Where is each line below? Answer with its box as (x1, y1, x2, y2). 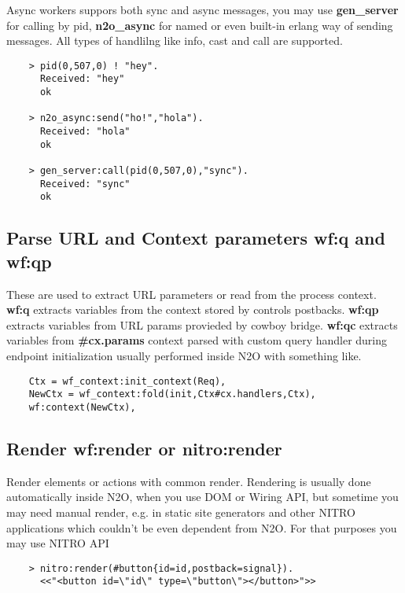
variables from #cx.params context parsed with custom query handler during (6, 332, 388, 348)
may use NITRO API (6, 535, 109, 551)
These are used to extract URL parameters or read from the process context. (6, 285, 377, 302)
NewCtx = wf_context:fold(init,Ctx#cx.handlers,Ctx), (28, 389, 316, 400)
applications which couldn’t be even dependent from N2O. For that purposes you (6, 519, 397, 536)
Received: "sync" (39, 178, 131, 190)
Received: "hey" (39, 73, 125, 85)
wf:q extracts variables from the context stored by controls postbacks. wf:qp (6, 301, 379, 318)
